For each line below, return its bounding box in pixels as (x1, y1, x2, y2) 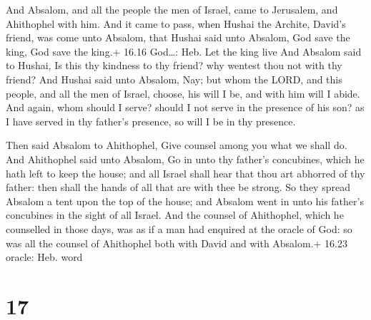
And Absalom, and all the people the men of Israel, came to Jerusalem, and (6, 2, 338, 16)
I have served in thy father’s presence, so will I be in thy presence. (6, 113, 296, 128)
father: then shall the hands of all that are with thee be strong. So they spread (6, 180, 350, 195)
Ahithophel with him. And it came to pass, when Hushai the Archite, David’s (6, 16, 346, 31)
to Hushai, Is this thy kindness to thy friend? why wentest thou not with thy (6, 58, 342, 73)
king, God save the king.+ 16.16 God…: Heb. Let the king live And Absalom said (6, 43, 362, 58)
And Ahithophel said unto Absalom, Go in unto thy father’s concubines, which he (6, 151, 365, 166)
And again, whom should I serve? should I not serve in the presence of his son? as (6, 100, 365, 115)
